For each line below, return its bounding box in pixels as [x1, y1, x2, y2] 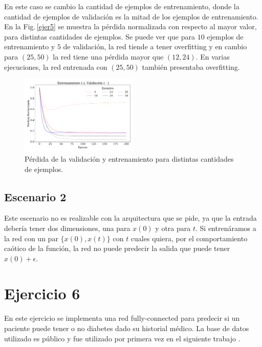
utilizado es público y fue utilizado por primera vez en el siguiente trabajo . [4, 333, 241, 343]
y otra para [155, 222, 191, 233]
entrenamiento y [4, 41, 55, 52]
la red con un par [4, 233, 58, 243]
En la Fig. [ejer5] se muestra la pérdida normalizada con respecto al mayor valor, [4, 21, 257, 32]
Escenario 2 [4, 188, 67, 204]
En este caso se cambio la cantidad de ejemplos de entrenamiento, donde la [4, 1, 239, 11]
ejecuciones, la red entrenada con [4, 61, 107, 72]
